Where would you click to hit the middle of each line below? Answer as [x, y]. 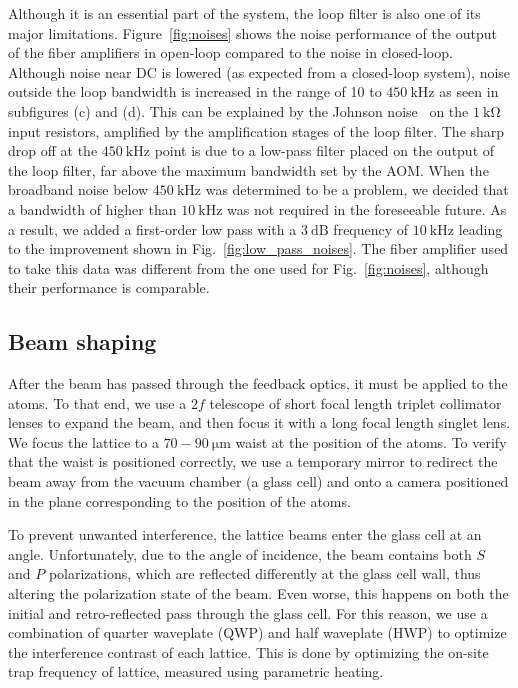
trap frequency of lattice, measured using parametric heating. [196, 671]
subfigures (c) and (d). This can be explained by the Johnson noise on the [238, 110]
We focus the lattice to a [83, 441]
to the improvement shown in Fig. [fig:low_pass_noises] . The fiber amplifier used [258, 248]
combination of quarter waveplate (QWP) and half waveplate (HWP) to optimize [257, 632]
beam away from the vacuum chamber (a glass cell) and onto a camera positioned [258, 481]
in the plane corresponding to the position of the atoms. [179, 500]
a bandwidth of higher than [92, 208]
